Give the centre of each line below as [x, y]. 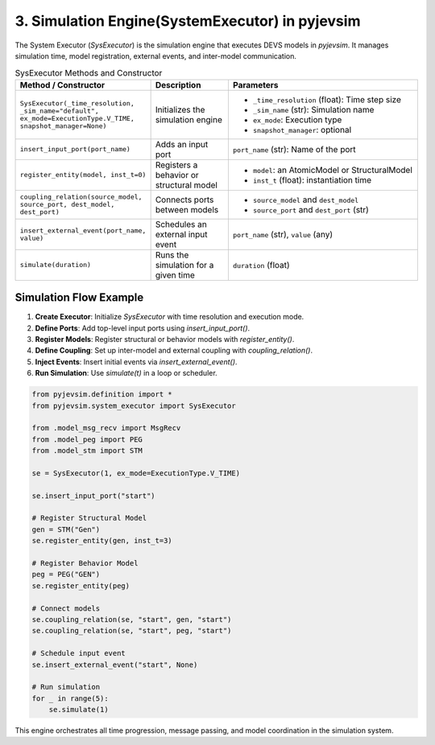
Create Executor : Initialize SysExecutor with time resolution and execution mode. [170, 317]
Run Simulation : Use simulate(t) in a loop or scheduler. [126, 373]
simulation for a [184, 265]
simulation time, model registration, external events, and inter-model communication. [156, 56]
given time [175, 275]
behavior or [177, 175]
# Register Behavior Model [85, 564]
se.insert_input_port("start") [94, 496]
